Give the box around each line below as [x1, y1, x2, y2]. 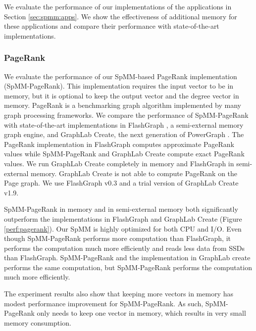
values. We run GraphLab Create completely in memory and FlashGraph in [4, 158, 234, 168]
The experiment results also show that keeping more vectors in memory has [4, 288, 233, 299]
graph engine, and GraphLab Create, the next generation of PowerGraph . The [4, 129, 244, 140]
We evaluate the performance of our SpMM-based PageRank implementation [4, 71, 237, 81]
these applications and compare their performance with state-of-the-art [4, 21, 219, 31]
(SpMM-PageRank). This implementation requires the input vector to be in [4, 81, 234, 91]
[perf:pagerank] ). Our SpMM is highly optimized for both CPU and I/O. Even [4, 223, 242, 234]
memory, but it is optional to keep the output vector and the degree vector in [4, 90, 239, 100]
